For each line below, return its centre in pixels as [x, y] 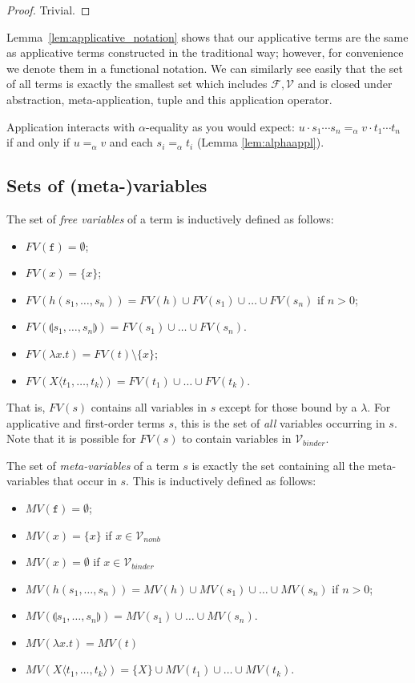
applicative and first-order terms [86, 422]
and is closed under [345, 84]
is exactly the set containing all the [278, 465]
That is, [26, 407]
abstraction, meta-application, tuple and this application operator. [169, 99]
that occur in [85, 481]
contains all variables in [149, 407]
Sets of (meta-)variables [107, 185]
